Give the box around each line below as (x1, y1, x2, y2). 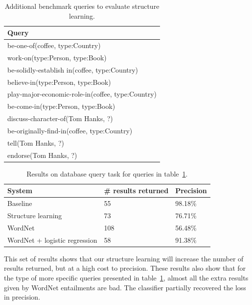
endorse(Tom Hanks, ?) (7, 150, 77, 160)
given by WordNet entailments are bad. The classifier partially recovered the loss (4, 282, 246, 292)
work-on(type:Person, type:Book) (7, 52, 107, 62)
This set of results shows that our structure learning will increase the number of (4, 253, 244, 263)
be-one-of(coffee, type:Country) (7, 40, 101, 51)
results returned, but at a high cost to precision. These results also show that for (4, 263, 246, 273)
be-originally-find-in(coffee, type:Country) (7, 125, 133, 135)
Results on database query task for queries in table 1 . (26, 168, 188, 178)
